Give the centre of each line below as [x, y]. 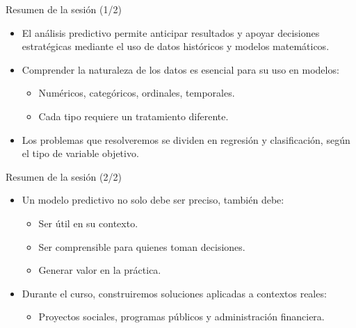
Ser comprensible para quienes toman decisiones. [142, 246]
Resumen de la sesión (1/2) [64, 9]
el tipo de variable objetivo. [80, 153]
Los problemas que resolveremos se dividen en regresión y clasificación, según [186, 139]
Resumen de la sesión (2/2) [64, 176]
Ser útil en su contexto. [88, 223]
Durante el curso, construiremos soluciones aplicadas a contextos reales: [174, 293]
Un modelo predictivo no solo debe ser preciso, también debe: [153, 200]
